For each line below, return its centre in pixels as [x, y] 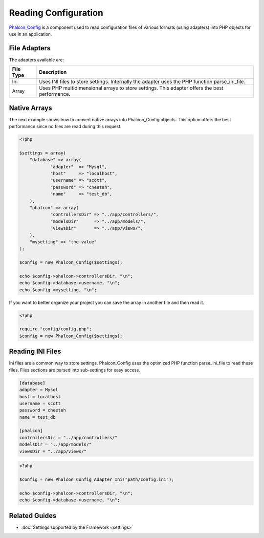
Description [53, 72]
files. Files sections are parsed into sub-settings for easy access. [75, 370]
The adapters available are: [36, 60]
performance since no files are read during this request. [65, 127]
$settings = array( [43, 153]
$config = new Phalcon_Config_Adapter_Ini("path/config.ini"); [97, 480]
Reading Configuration [56, 13]
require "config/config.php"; [55, 329]
